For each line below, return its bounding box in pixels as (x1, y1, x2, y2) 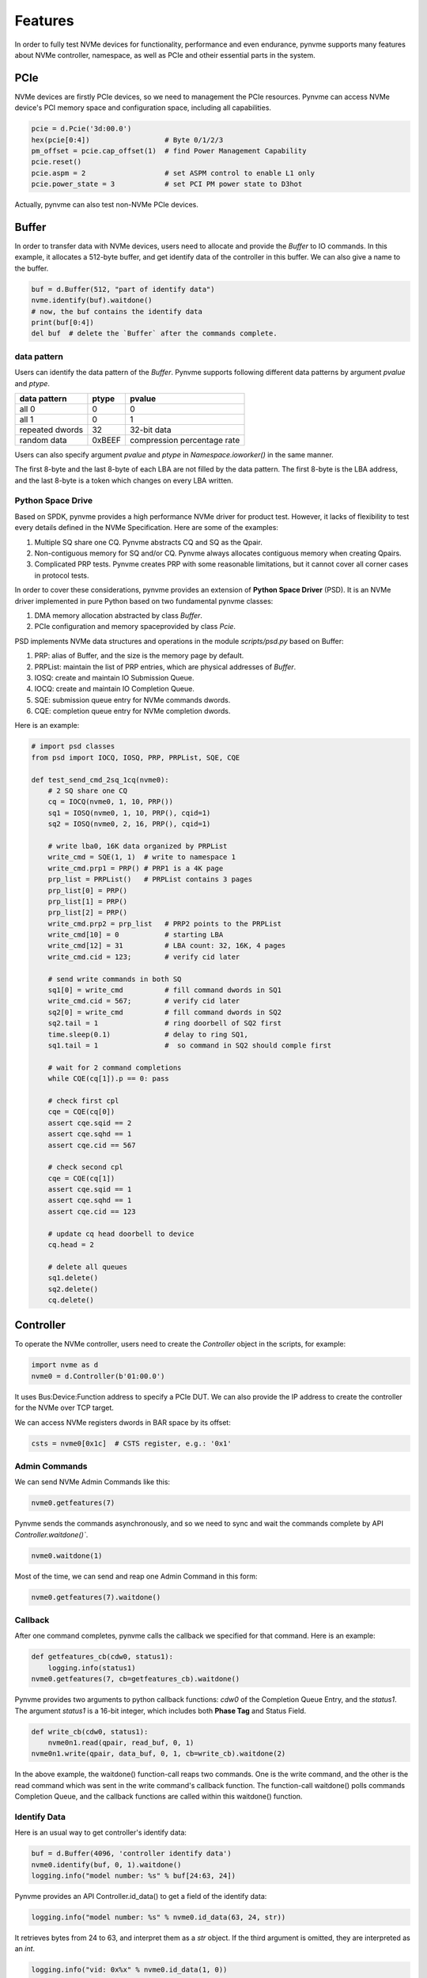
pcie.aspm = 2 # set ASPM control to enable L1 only (31, 169, 316, 177)
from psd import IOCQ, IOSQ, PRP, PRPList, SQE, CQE (31, 752, 240, 762)
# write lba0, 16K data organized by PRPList (47, 841, 228, 851)
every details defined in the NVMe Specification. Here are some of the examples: (14, 523, 278, 532)
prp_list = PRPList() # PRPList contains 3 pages (47, 875, 253, 884)
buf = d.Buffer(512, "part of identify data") (31, 285, 215, 294)
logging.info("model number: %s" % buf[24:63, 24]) (31, 1871, 236, 1880)
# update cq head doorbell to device (47, 1229, 195, 1238)
